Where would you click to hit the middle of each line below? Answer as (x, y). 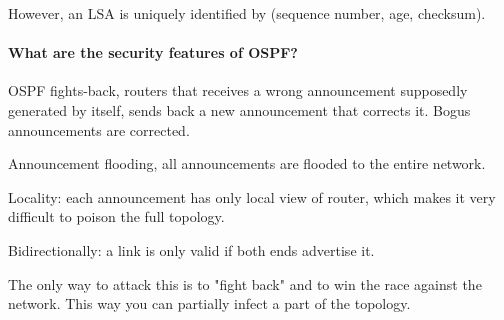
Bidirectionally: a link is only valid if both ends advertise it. (191, 249)
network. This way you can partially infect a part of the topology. (209, 303)
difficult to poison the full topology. (116, 216)
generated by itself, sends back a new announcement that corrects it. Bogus (239, 109)
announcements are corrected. (99, 129)
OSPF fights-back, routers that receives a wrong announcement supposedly (238, 90)
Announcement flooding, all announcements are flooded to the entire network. (247, 163)
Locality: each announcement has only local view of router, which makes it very (252, 196)
